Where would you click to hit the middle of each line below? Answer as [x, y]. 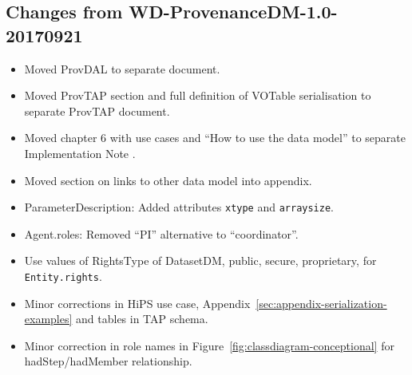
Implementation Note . [80, 153]
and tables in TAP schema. [142, 319]
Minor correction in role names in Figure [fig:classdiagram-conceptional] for [209, 345]
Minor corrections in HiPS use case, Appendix [137, 303]
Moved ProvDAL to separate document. [122, 68]
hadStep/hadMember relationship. [108, 361]
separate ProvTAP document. [97, 111]
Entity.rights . [63, 276]
